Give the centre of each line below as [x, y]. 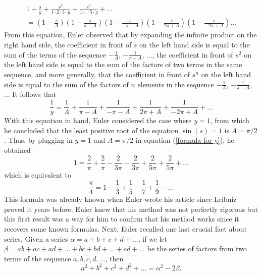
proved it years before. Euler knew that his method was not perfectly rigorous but [131, 209]
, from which [230, 120]
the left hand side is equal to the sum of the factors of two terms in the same [123, 64]
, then [114, 258]
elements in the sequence [176, 84]
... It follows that [30, 94]
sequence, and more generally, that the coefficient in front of [97, 74]
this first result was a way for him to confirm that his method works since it [122, 219]
